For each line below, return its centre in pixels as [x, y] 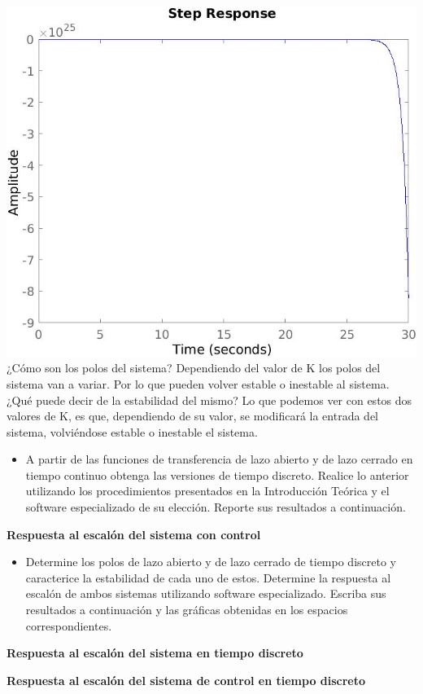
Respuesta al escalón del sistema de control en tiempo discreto [186, 680]
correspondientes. [69, 625]
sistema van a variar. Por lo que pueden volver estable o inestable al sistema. [198, 383]
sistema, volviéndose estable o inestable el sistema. [132, 431]
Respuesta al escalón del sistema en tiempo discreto [155, 653]
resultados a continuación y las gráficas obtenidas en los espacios [187, 610]
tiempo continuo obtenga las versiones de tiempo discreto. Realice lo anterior [217, 474]
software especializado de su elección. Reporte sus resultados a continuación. [216, 507]
